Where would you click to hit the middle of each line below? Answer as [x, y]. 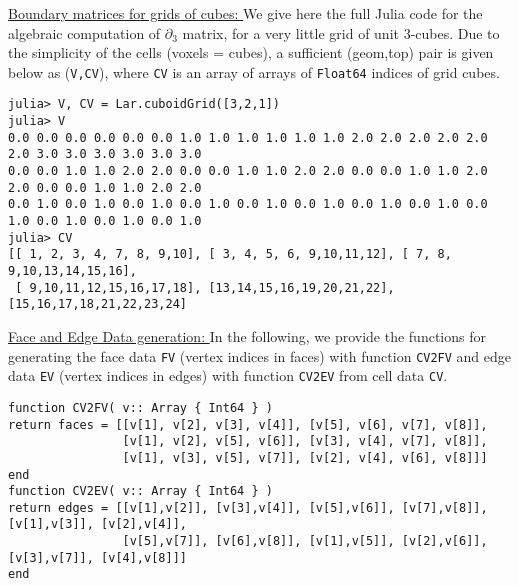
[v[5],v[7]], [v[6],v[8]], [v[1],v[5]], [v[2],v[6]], [305, 541]
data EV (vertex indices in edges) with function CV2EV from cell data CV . [228, 375]
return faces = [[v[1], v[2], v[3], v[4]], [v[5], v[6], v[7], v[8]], [248, 424]
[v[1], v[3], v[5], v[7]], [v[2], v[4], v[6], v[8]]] [305, 457]
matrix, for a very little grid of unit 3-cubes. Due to [341, 32]
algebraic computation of [84, 32]
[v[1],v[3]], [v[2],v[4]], [97, 524]
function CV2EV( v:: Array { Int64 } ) [140, 491]
